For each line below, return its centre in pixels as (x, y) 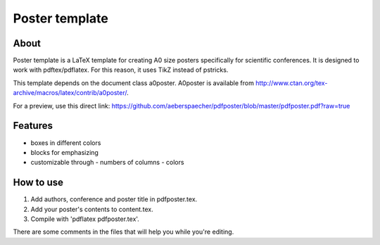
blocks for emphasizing (64, 152)
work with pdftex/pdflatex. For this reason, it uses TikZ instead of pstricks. (121, 70)
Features (33, 126)
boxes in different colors (66, 143)
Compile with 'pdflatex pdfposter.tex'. (85, 219)
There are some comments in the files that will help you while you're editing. (123, 232)
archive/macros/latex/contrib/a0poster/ (70, 93)
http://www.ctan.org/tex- (292, 83)
